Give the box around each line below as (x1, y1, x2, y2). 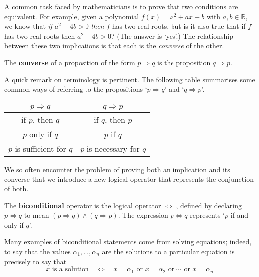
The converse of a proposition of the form (4, 57, 135, 67)
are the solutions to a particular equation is (102, 246, 235, 256)
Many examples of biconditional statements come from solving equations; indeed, (4, 236, 252, 247)
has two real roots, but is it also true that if (112, 21, 246, 31)
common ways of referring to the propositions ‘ (4, 84, 147, 94)
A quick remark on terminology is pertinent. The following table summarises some (4, 74, 255, 84)
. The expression (118, 210, 168, 220)
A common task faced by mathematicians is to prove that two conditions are (4, 1, 238, 11)
